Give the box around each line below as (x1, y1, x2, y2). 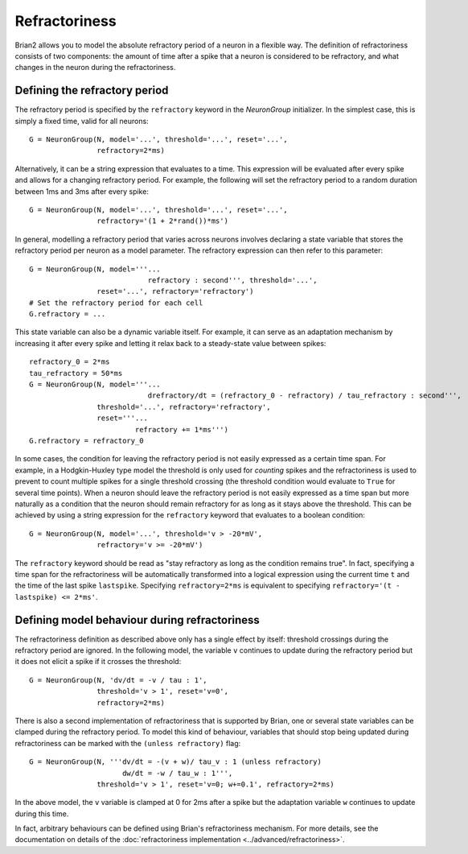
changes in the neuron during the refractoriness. (14, 63, 176, 72)
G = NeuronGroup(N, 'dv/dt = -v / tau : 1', (29, 675, 208, 684)
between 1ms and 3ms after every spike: (14, 186, 149, 196)
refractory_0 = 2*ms (29, 357, 110, 366)
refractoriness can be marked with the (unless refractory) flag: (14, 738, 241, 748)
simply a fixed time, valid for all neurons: (14, 116, 149, 126)
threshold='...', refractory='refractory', (96, 402, 271, 411)
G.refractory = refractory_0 (29, 436, 144, 445)
